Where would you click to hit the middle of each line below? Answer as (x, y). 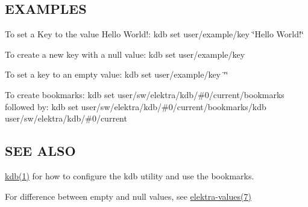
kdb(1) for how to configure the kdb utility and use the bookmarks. (130, 175)
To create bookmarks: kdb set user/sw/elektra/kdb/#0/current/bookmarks (145, 94)
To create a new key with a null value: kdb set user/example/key (125, 54)
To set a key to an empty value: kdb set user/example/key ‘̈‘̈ (117, 74)
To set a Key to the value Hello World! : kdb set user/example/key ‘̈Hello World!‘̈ (154, 34)
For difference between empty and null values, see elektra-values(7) (128, 196)
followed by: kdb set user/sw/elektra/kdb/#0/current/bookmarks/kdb (136, 106)
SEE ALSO (40, 151)
